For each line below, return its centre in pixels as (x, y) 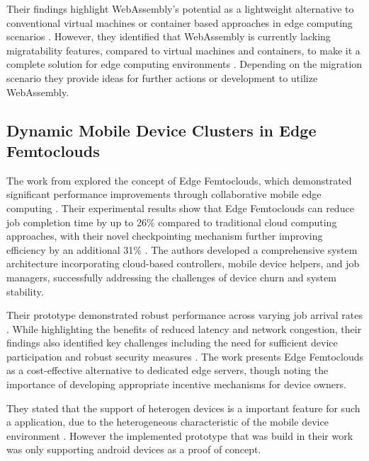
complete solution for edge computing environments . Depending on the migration (184, 64)
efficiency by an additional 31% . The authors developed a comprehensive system (182, 249)
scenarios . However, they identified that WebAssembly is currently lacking (169, 36)
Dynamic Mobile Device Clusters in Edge (161, 130)
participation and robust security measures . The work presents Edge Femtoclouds (185, 356)
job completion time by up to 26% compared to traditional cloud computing (172, 222)
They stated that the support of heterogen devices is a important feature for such (183, 408)
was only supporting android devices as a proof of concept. (134, 449)
